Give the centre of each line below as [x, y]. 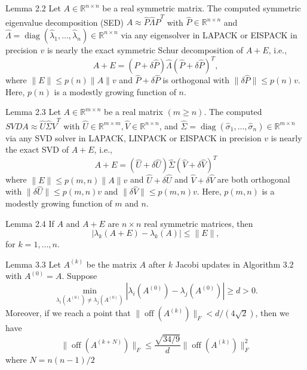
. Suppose [79, 276]
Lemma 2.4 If [30, 223]
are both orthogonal [254, 179]
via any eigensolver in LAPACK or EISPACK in [209, 34]
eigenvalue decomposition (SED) [65, 22]
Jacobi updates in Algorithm [228, 264]
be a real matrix [133, 112]
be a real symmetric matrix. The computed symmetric [202, 8]
